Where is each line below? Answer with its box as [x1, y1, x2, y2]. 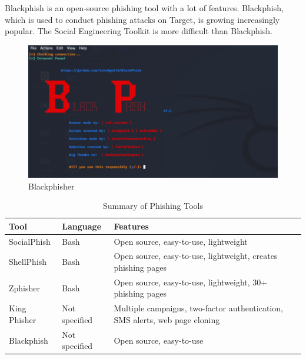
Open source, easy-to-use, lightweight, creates [114, 250, 278, 262]
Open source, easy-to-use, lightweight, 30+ [114, 275, 268, 288]
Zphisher [9, 281, 41, 294]
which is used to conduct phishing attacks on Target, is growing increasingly [5, 13, 280, 25]
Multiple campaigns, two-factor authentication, [114, 302, 283, 314]
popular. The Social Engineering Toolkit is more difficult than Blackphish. [5, 25, 272, 37]
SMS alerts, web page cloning [114, 313, 220, 325]
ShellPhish [9, 255, 47, 268]
